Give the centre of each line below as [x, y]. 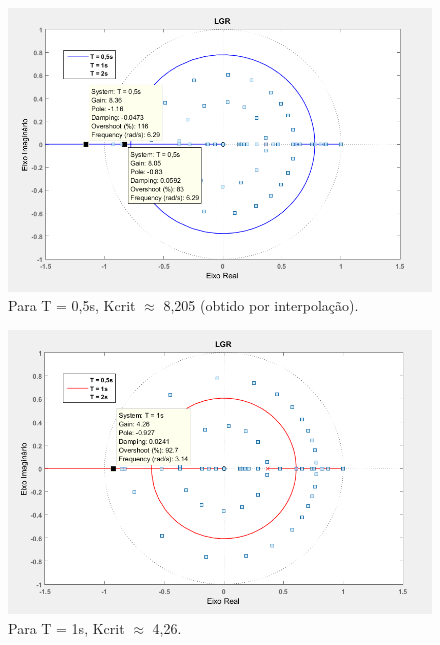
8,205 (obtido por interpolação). [261, 305]
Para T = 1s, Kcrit [66, 627]
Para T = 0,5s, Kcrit [72, 305]
